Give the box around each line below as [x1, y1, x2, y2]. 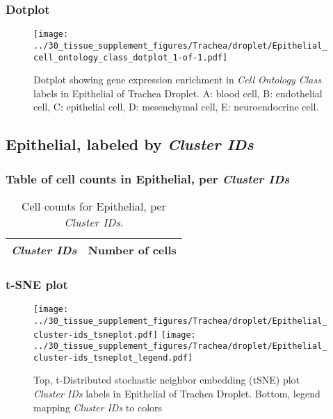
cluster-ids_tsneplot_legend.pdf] [33, 352, 193, 363]
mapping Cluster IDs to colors [33, 400, 163, 414]
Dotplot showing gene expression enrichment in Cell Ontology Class [33, 72, 321, 87]
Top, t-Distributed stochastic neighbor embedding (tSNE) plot [33, 372, 300, 387]
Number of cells [88, 241, 177, 258]
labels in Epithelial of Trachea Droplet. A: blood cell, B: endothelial [33, 85, 323, 100]
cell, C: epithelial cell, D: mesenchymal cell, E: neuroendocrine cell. [33, 99, 319, 114]
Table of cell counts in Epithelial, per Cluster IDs [6, 170, 290, 187]
